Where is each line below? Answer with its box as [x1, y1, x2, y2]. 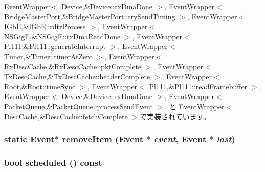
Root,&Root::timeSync [4, 81, 76, 91]
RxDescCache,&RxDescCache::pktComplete [4, 61, 142, 71]
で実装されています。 [139, 111, 211, 121]
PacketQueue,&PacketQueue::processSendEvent [4, 101, 153, 111]
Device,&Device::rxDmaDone [61, 91, 153, 102]
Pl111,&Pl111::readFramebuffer [149, 81, 248, 91]
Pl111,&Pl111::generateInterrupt [4, 41, 106, 52]
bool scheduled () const [4, 156, 102, 168]
